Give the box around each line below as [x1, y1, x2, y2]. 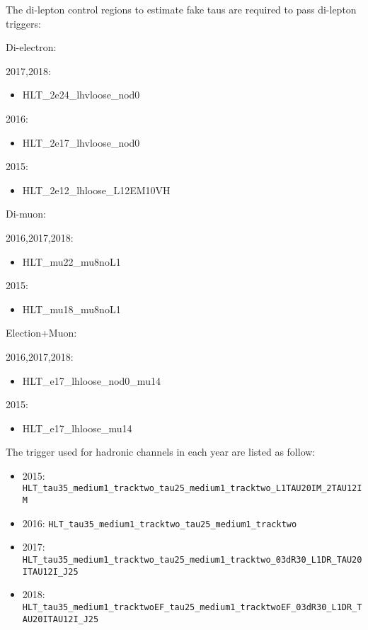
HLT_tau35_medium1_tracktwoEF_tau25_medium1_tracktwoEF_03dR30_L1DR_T [22, 602, 362, 612]
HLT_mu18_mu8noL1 [22, 301, 121, 316]
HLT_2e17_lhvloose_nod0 [22, 135, 140, 150]
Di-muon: [6, 206, 46, 221]
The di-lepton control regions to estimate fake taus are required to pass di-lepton [6, 2, 357, 16]
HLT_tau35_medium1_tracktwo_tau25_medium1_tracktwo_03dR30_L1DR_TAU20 [22, 555, 362, 566]
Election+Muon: [6, 325, 77, 340]
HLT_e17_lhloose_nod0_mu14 [22, 373, 161, 388]
